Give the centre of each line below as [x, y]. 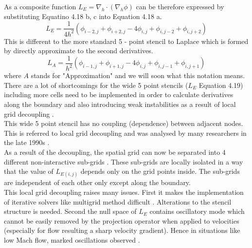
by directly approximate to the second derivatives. [79, 51]
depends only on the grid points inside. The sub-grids [160, 171]
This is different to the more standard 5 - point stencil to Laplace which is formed [126, 41]
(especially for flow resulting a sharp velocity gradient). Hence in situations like [122, 230]
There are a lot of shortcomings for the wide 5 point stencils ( [96, 85]
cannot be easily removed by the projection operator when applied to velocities [122, 220]
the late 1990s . [27, 142]
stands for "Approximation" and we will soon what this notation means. [138, 75]
